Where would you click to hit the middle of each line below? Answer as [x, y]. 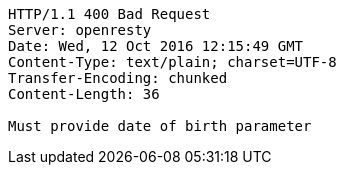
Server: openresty [80, 30]
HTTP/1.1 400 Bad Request [109, 14]
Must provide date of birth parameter [160, 126]
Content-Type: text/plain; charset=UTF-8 [172, 62]
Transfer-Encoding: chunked [118, 78]
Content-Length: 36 [84, 94]
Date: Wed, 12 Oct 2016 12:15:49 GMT [156, 46]
